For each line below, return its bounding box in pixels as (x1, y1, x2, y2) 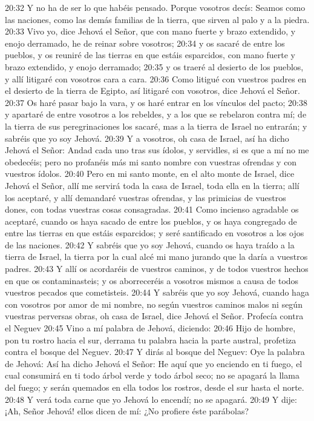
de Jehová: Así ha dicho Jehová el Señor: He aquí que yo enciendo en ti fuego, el (5, 357, 303, 370)
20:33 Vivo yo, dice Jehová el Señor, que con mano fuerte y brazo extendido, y (5, 25, 296, 38)
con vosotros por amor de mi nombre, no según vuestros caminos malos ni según (5, 297, 303, 310)
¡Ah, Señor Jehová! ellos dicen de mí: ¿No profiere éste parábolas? (5, 405, 249, 417)
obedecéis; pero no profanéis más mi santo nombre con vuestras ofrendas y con (5, 155, 297, 168)
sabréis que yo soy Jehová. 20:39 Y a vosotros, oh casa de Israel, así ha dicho (5, 131, 289, 144)
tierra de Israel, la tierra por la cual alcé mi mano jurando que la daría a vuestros (5, 250, 308, 263)
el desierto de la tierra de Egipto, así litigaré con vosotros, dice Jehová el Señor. (5, 84, 300, 97)
